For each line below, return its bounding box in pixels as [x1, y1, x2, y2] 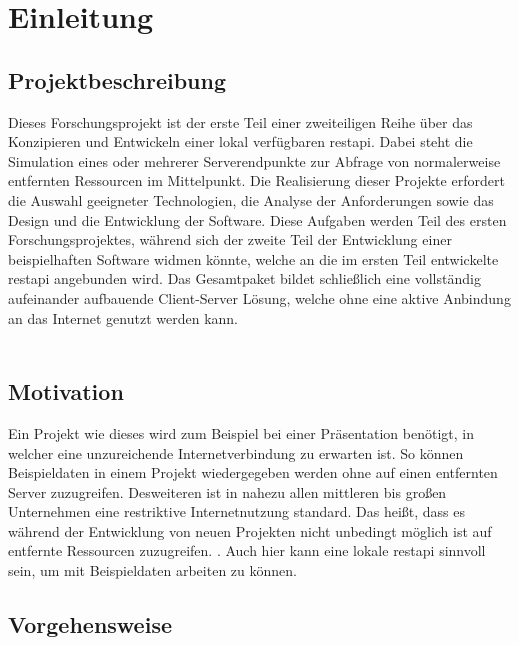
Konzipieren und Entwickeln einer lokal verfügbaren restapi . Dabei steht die [8, 131, 473, 152]
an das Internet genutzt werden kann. [8, 307, 238, 328]
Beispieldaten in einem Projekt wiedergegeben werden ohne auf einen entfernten [8, 462, 498, 483]
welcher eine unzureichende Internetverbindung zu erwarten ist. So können [8, 442, 464, 463]
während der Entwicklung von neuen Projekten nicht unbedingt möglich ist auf [8, 520, 492, 541]
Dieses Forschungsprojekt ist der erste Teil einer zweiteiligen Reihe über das [8, 111, 473, 132]
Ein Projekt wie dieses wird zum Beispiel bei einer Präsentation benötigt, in [8, 422, 474, 443]
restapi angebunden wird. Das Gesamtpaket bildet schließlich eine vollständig [8, 268, 481, 289]
